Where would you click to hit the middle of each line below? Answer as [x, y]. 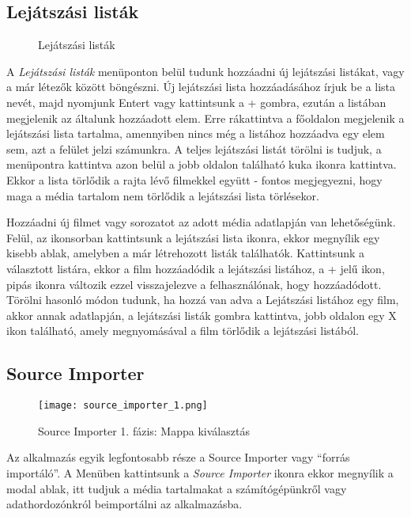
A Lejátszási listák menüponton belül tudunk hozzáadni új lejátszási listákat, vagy [205, 71]
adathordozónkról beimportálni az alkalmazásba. [124, 504]
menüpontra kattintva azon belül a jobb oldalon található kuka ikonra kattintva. [202, 164]
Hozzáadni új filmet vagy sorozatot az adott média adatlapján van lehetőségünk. [201, 222]
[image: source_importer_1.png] [123, 406]
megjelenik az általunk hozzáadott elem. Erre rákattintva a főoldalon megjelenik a [205, 118]
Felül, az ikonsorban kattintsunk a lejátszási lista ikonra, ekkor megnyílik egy [193, 237]
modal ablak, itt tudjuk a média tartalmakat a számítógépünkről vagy [177, 488]
